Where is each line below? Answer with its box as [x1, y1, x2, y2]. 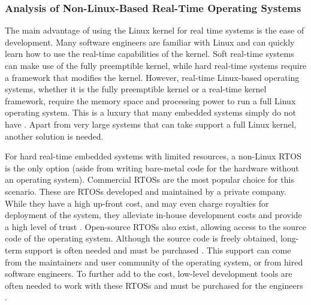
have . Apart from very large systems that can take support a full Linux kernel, [5, 117, 297, 130]
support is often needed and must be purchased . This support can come [25, 243, 291, 256]
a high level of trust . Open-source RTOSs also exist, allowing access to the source [5, 220, 306, 232]
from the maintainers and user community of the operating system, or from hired [5, 255, 303, 268]
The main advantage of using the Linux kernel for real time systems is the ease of [5, 24, 304, 37]
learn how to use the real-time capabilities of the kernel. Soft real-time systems [5, 47, 294, 60]
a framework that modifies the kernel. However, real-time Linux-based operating [5, 71, 300, 83]
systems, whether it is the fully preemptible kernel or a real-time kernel [5, 83, 267, 95]
